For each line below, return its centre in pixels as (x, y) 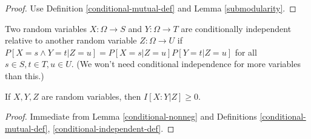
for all (246, 52)
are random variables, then (91, 96)
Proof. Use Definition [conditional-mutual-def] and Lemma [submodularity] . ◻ (151, 8)
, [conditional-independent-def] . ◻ (111, 128)
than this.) (25, 75)
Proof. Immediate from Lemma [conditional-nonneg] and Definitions (131, 116)
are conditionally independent (236, 28)
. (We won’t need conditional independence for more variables (186, 64)
